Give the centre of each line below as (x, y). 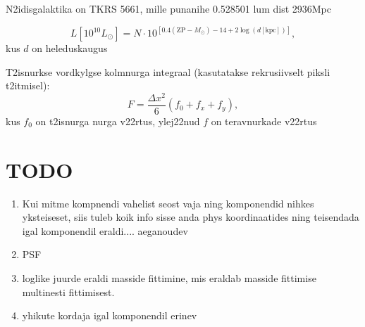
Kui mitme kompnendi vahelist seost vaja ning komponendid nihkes (168, 203)
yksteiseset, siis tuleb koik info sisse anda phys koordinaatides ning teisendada (191, 217)
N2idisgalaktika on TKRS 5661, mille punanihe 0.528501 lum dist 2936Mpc (168, 8)
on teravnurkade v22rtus (264, 121)
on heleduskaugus (70, 48)
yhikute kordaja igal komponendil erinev (110, 315)
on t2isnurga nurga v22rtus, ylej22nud (118, 121)
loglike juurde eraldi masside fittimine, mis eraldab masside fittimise (169, 278)
